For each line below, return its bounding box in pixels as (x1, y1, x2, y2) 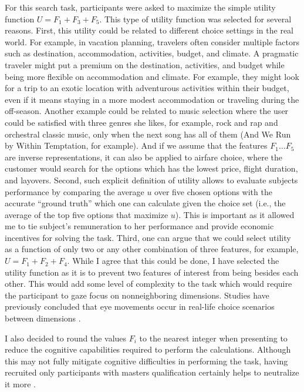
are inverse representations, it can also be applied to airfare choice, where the (5, 150, 283, 163)
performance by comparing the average (5, 185, 144, 197)
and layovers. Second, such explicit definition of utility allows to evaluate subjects (5, 173, 298, 186)
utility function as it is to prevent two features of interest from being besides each (5, 266, 299, 278)
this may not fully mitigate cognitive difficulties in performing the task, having (5, 354, 288, 367)
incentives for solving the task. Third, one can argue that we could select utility (5, 231, 291, 243)
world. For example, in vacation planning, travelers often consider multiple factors (5, 35, 299, 48)
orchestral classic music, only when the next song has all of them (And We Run (5, 128, 291, 140)
